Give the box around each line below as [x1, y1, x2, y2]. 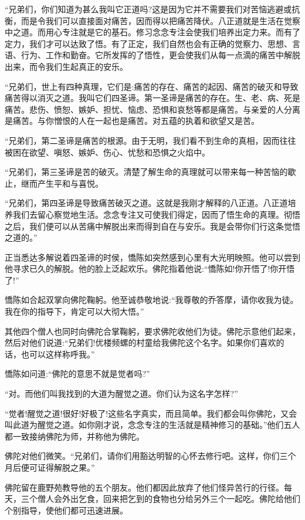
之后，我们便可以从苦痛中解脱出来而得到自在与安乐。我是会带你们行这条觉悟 [5, 220, 300, 232]
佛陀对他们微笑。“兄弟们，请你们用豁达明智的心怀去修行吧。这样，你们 [5, 450, 280, 462]
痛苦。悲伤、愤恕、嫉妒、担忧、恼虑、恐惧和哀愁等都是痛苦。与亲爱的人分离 [5, 103, 300, 115]
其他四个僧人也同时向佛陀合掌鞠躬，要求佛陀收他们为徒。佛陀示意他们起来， [5, 325, 300, 337]
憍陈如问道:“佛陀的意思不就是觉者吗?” [5, 367, 150, 380]
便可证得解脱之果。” [21, 461, 95, 473]
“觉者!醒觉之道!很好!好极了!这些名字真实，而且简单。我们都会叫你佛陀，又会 [5, 407, 297, 419]
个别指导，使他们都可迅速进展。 [5, 504, 128, 516]
